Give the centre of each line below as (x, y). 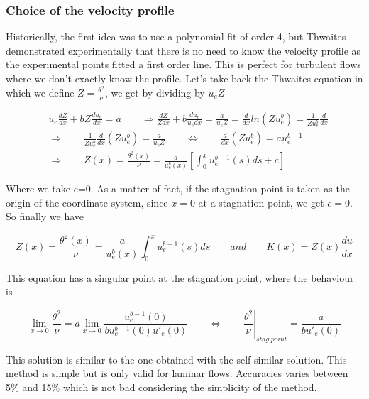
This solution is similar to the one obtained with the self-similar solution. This (176, 359)
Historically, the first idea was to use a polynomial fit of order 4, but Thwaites (176, 37)
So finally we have (45, 216)
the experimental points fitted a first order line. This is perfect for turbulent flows (183, 64)
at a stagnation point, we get (261, 202)
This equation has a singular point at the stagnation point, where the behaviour (180, 277)
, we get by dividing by (155, 92)
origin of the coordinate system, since (87, 202)
